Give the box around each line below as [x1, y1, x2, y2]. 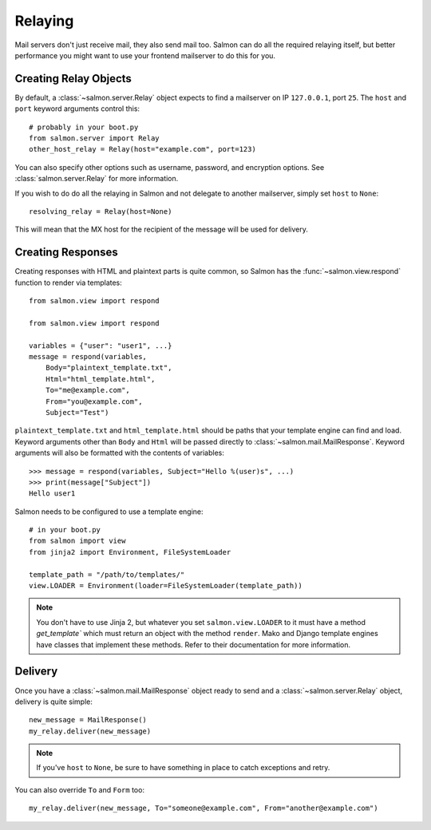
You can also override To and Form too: [14, 785, 145, 794]
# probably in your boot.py [29, 122, 139, 132]
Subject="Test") [45, 408, 109, 417]
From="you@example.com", [45, 397, 143, 406]
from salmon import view [29, 536, 126, 546]
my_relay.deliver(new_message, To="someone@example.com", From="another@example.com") [29, 804, 378, 813]
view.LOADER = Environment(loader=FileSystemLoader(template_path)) [29, 581, 302, 591]
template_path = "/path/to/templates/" [29, 570, 185, 579]
